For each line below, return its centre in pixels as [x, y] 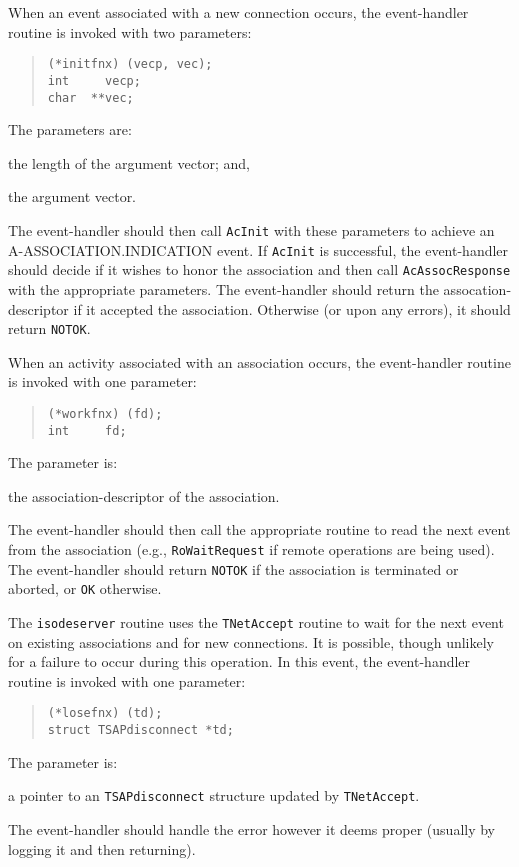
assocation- [477, 288]
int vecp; [94, 80]
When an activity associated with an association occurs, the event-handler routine [259, 361]
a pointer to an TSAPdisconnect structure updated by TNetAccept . [214, 795]
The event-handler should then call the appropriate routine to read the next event [259, 529]
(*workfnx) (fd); [105, 413]
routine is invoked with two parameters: [130, 31]
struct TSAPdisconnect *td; [140, 730]
